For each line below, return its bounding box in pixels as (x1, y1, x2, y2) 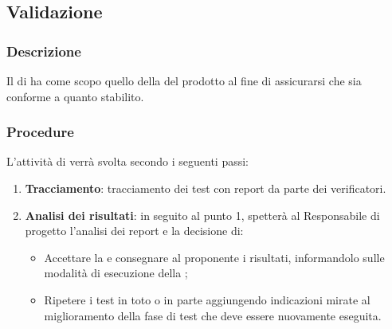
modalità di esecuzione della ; (44, 264, 188, 281)
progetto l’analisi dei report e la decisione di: (25, 222, 244, 239)
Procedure (6, 122, 74, 142)
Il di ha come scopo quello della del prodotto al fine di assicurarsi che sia (6, 72, 362, 88)
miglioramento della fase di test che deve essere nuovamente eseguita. (44, 307, 382, 323)
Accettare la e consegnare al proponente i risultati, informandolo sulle (44, 249, 385, 265)
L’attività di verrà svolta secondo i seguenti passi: (6, 153, 249, 170)
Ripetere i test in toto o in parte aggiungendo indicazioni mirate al (44, 291, 370, 307)
